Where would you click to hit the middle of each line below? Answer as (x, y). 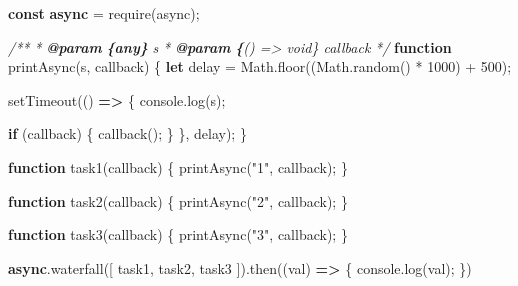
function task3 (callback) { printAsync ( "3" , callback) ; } (178, 234)
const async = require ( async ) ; (104, 13)
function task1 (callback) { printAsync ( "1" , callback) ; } (178, 166)
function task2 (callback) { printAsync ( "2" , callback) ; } (178, 200)
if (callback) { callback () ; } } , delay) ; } (127, 133)
